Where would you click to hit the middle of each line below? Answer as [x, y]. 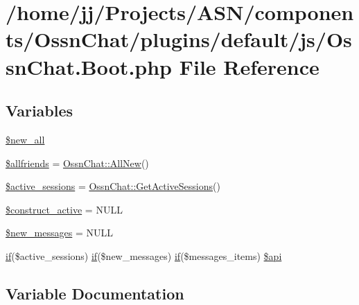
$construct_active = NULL [64, 209]
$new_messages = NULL [59, 233]
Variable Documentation [95, 293]
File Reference [249, 66]
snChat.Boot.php [89, 66]
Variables [40, 111]
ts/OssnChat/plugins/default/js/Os [179, 39]
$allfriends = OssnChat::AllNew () [77, 163]
